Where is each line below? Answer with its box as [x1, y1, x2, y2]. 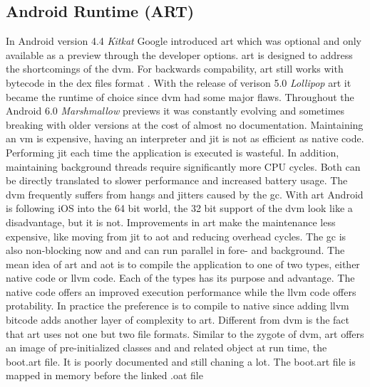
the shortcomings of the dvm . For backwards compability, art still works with [6, 61, 344, 76]
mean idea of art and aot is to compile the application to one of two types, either [6, 256, 360, 271]
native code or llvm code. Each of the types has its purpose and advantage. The [6, 270, 355, 285]
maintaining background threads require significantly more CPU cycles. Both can [6, 159, 361, 174]
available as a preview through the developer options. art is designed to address [6, 47, 353, 62]
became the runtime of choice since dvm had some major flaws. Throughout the [6, 89, 354, 104]
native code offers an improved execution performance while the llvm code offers [6, 284, 356, 299]
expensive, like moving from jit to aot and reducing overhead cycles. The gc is [6, 228, 346, 243]
